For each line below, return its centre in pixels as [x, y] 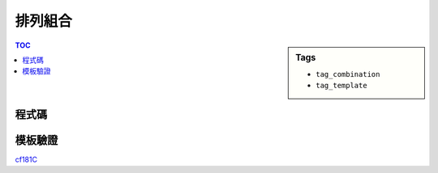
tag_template [342, 86]
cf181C [26, 159]
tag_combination [348, 74]
